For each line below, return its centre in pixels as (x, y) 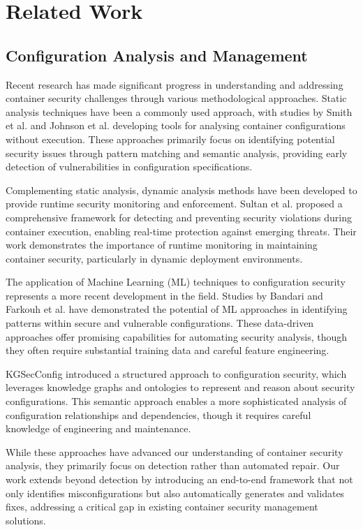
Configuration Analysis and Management (157, 55)
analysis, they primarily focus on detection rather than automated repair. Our (173, 465)
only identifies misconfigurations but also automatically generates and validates (175, 493)
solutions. (26, 520)
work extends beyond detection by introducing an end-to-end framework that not (179, 479)
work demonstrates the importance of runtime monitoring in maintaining (162, 245)
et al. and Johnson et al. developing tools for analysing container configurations (176, 125)
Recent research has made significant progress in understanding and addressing (175, 84)
